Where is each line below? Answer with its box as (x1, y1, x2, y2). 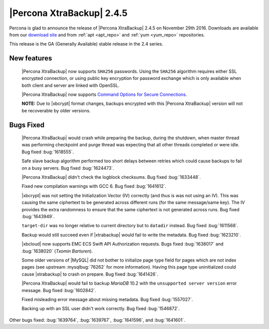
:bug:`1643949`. (21, 214, 55, 219)
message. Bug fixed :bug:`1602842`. (21, 287, 97, 293)
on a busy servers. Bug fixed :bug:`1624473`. (21, 165, 115, 171)
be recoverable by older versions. (21, 107, 91, 113)
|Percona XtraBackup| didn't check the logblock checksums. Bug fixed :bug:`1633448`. (21, 174, 201, 180)
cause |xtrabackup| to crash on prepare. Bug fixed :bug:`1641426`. (21, 271, 158, 277)
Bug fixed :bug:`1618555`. (21, 149, 74, 155)
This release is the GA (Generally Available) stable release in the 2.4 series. (9, 41, 163, 47)
